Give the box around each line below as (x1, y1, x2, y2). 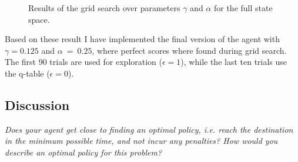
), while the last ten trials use (180, 56, 287, 68)
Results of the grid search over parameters (28, 2, 180, 13)
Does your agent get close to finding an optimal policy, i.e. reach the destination (5, 123, 293, 135)
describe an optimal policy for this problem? (5, 146, 162, 158)
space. (28, 13, 50, 25)
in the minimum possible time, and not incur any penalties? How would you (5, 135, 278, 147)
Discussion (5, 95, 70, 113)
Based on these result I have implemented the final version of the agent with (5, 33, 280, 45)
